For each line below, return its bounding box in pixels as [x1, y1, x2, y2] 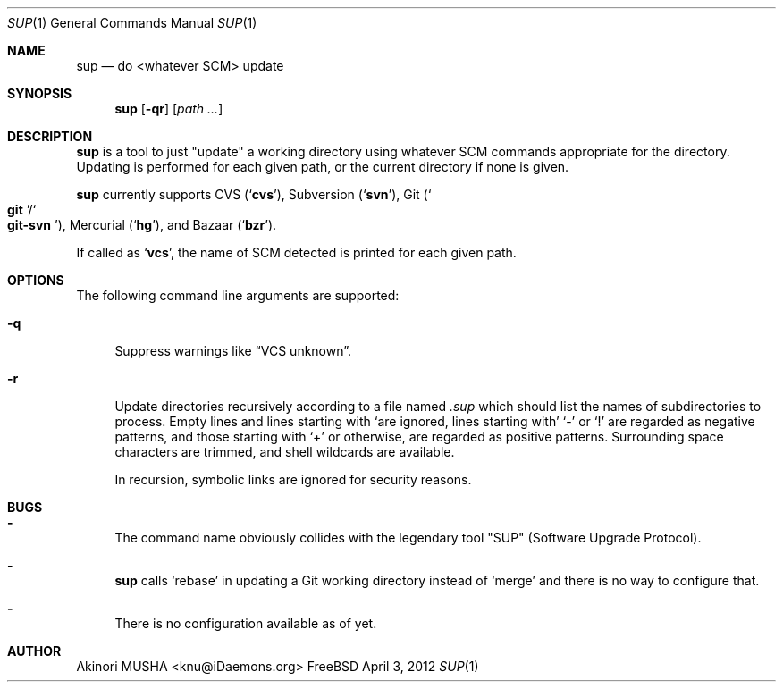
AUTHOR [7, 643, 62, 659]
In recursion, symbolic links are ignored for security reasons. [114, 472, 472, 487]
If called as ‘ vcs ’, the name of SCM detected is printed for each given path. [76, 245, 517, 260]
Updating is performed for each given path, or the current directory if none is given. [76, 159, 569, 174]
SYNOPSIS [7, 86, 72, 101]
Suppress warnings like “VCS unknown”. [114, 343, 352, 358]
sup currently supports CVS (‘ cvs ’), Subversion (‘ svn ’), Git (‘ [76, 187, 432, 202]
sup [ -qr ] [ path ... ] [114, 101, 223, 116]
